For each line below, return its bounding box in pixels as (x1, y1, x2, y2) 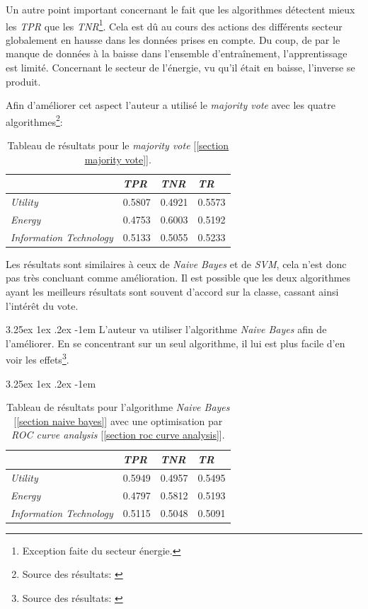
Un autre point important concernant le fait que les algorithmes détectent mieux (6, 2, 355, 16)
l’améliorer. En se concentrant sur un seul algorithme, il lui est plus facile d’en (6, 335, 345, 350)
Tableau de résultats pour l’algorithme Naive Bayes (6, 400, 230, 414)
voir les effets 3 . (6, 350, 69, 367)
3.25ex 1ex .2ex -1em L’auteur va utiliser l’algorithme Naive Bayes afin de (6, 322, 327, 337)
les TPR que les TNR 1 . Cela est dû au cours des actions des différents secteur (6, 16, 343, 33)
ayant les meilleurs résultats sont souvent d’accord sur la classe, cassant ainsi (6, 284, 339, 299)
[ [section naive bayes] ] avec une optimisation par (13, 413, 223, 428)
